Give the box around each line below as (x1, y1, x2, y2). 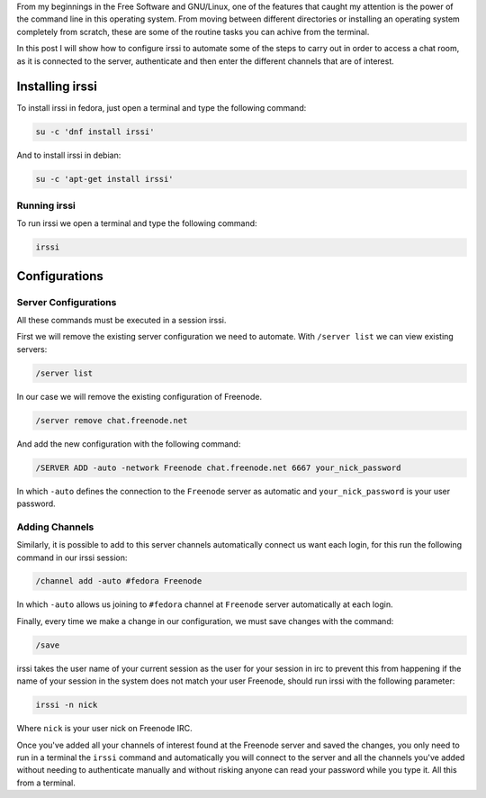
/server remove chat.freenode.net (35, 415, 188, 425)
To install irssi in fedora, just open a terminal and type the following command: (16, 103, 307, 113)
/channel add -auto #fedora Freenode (35, 576, 202, 586)
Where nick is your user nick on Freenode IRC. (16, 723, 193, 734)
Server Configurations (16, 295, 117, 308)
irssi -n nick (35, 700, 98, 711)
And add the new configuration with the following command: (16, 438, 241, 449)
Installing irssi (16, 79, 98, 95)
